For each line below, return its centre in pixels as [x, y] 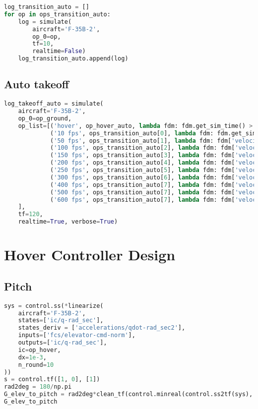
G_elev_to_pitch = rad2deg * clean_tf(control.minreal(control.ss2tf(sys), [129, 394]
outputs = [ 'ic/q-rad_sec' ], [63, 343]
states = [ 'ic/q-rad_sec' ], [61, 321]
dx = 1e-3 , [32, 357]
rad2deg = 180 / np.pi [38, 387]
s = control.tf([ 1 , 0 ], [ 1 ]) [52, 380]
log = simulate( [45, 22]
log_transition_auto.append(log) [73, 59]
